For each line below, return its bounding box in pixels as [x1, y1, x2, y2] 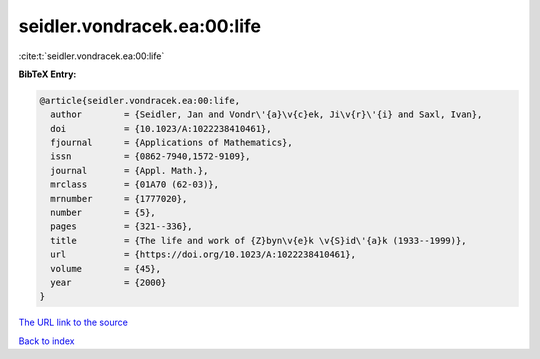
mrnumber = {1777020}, [50, 193, 188, 204]
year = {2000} [50, 277, 167, 288]
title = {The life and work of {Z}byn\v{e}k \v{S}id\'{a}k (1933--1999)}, [50, 235, 467, 246]
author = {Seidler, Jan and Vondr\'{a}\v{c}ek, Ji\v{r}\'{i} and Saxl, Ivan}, [50, 109, 483, 120]
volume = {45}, [50, 263, 162, 274]
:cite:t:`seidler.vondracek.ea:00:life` [18, 50, 165, 62]
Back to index [18, 335, 75, 347]
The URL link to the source [18, 316, 129, 329]
